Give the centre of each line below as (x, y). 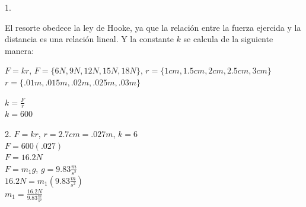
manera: (20, 50)
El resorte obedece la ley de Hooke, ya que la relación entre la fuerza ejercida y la (153, 27)
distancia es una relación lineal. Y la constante (89, 39)
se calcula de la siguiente (228, 39)
